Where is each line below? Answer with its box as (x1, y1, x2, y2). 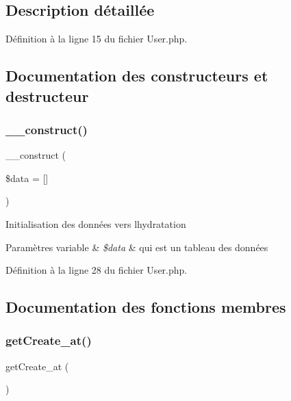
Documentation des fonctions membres (5, 296, 286, 318)
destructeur (5, 85, 89, 106)
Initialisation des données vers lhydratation (5, 216, 186, 231)
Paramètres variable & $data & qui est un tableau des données (5, 240, 268, 254)
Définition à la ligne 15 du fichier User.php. (5, 31, 188, 46)
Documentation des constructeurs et (5, 65, 268, 86)
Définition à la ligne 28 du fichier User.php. (5, 263, 188, 277)
